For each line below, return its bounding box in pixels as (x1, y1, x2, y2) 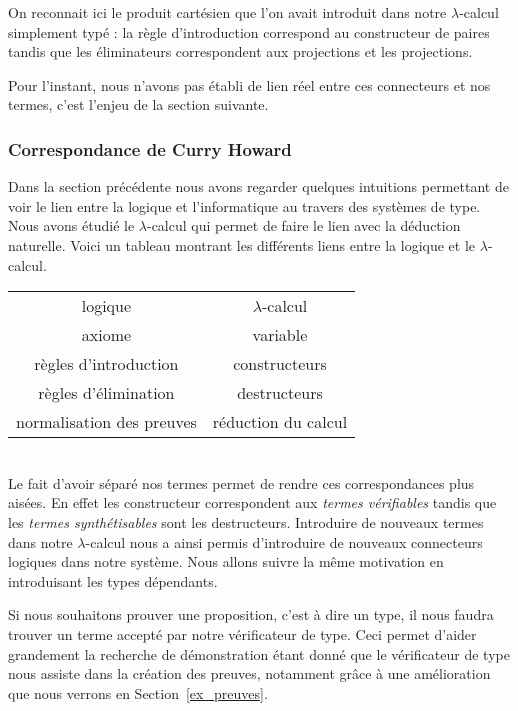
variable (252, 323, 308, 347)
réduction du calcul (212, 410, 348, 434)
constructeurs (233, 352, 327, 376)
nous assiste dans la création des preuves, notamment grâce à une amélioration (8, 663, 491, 684)
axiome (81, 323, 132, 347)
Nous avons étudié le (8, 215, 135, 236)
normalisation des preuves (16, 410, 197, 434)
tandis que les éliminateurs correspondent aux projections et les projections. (8, 41, 473, 62)
